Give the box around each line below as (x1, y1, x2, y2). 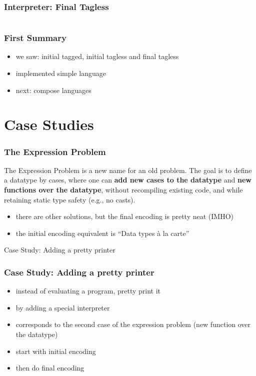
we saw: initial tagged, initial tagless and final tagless (15, 51, 179, 61)
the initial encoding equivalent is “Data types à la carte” (15, 227, 189, 238)
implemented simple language (15, 68, 106, 78)
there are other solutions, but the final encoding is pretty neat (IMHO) (15, 211, 233, 221)
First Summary (4, 31, 66, 44)
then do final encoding (15, 362, 84, 373)
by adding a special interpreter (15, 302, 110, 312)
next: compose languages (15, 84, 91, 95)
